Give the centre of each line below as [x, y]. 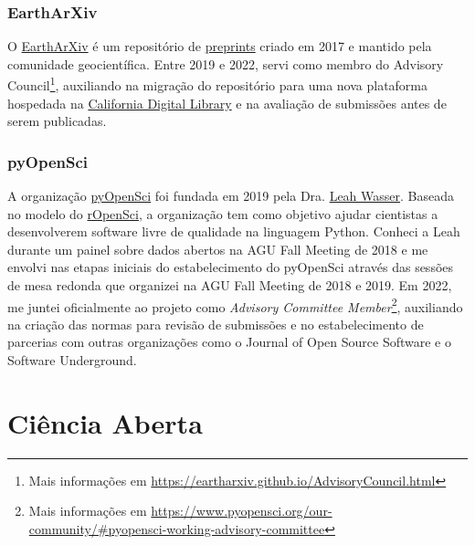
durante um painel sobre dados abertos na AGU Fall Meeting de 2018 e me [218, 249]
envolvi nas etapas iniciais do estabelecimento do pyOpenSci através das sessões [231, 267]
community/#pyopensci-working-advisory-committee [177, 528]
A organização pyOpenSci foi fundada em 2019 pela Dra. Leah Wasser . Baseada [231, 196]
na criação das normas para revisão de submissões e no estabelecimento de [216, 324]
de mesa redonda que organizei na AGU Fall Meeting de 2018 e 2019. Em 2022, [230, 285]
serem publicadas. [57, 121]
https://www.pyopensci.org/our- [242, 511]
